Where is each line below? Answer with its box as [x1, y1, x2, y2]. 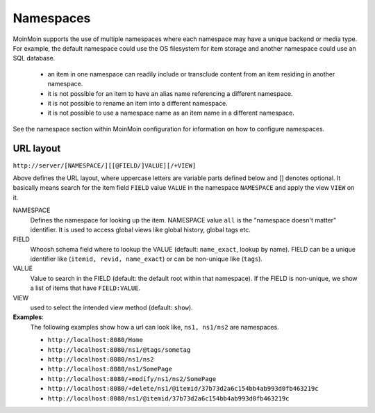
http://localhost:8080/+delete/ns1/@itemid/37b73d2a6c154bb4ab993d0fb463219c [47, 384, 319, 393]
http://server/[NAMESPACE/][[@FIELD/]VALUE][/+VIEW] [12, 161, 197, 170]
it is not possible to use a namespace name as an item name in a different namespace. [47, 108, 295, 118]
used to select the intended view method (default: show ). [30, 303, 194, 312]
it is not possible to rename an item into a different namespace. [47, 99, 228, 107]
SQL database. [12, 54, 56, 63]
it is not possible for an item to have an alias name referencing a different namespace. [47, 89, 293, 97]
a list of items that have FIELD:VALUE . [30, 284, 141, 292]
